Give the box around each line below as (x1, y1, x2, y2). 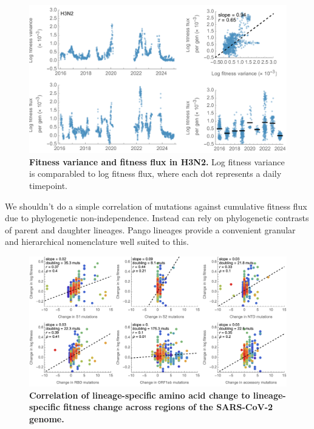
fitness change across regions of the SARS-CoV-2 (63, 400, 273, 413)
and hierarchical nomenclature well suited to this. (5, 235, 189, 248)
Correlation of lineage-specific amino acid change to (29, 388, 250, 401)
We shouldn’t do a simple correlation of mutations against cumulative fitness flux (5, 199, 307, 212)
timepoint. (29, 179, 68, 192)
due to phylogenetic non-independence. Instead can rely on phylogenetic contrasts (5, 211, 309, 224)
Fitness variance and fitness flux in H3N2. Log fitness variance (29, 155, 285, 168)
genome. (29, 412, 64, 425)
